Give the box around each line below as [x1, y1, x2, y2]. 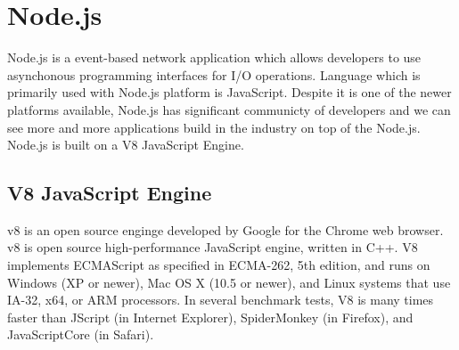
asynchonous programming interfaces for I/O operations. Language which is [7, 65, 421, 84]
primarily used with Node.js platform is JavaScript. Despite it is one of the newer [7, 83, 452, 102]
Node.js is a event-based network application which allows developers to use [7, 48, 422, 67]
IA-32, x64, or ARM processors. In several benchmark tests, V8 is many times [7, 290, 434, 309]
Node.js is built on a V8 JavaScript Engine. [7, 135, 244, 154]
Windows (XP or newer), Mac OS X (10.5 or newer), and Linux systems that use [7, 273, 451, 291]
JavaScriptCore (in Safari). [7, 325, 154, 344]
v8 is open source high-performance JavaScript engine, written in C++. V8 [7, 238, 418, 256]
